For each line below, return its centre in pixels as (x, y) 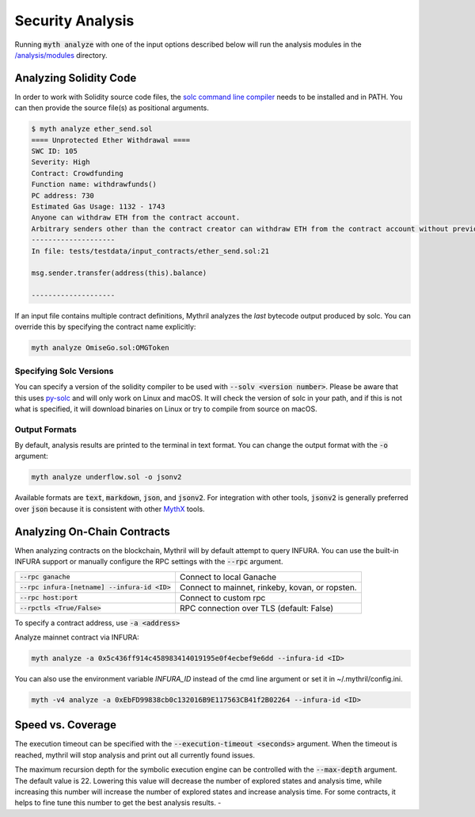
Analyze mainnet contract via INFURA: (77, 637)
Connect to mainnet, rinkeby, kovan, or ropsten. (268, 587)
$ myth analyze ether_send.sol (92, 129)
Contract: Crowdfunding (78, 173)
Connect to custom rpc (222, 597)
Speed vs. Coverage (65, 725)
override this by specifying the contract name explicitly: (105, 327)
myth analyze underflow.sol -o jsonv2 (106, 477)
